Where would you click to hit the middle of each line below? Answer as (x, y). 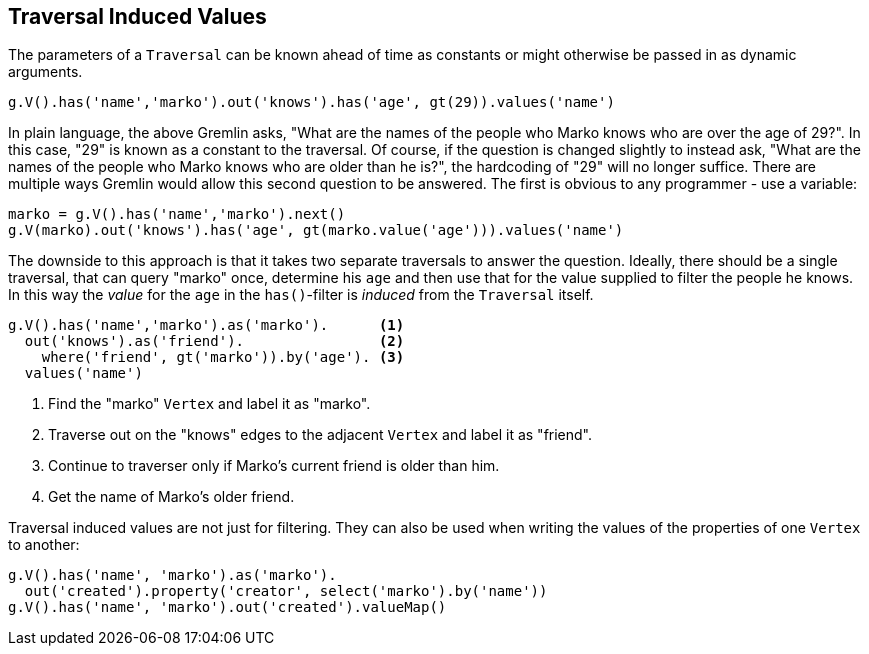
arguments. (45, 72)
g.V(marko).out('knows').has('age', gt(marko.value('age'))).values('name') (316, 230)
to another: (44, 545)
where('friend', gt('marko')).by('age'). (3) (223, 357)
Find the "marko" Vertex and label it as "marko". (209, 404)
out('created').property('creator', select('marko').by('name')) (286, 591)
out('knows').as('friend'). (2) (214, 341)
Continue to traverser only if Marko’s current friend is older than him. (274, 466)
